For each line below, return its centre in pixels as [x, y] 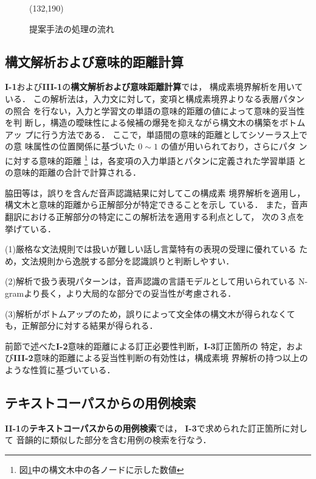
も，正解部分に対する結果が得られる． [81, 326]
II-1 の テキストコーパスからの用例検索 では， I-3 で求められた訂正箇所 [143, 428]
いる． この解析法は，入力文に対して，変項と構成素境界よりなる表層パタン [155, 98]
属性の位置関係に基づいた [84, 146]
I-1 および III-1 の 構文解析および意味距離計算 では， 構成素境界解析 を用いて [154, 87]
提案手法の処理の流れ [72, 28]
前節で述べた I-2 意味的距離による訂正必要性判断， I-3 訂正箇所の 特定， [146, 346]
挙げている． [30, 228]
